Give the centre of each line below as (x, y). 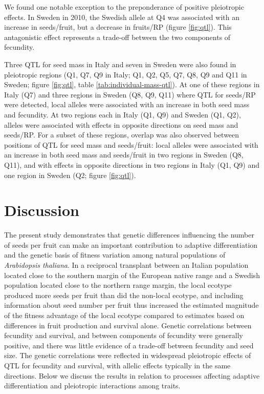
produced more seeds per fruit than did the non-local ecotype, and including (124, 295)
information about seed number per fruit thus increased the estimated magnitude (131, 305)
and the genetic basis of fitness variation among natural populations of (115, 255)
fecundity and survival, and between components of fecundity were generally (124, 335)
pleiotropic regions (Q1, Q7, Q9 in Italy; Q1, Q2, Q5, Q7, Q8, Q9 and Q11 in (126, 74)
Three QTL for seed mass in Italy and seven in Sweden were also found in (120, 64)
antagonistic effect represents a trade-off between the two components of (117, 37)
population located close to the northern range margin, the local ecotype (118, 285)
